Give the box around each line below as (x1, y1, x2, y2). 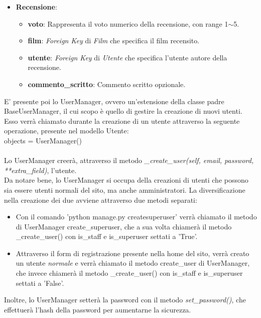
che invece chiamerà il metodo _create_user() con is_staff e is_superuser (16, 268, 243, 278)
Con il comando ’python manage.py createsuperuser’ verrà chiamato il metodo (16, 211, 257, 222)
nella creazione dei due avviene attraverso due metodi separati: (4, 194, 197, 205)
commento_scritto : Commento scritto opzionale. (28, 78, 186, 89)
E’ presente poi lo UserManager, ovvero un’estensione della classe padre (4, 96, 224, 106)
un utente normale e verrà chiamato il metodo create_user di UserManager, (16, 258, 250, 268)
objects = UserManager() (4, 135, 82, 145)
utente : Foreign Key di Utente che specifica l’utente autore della (28, 52, 227, 62)
